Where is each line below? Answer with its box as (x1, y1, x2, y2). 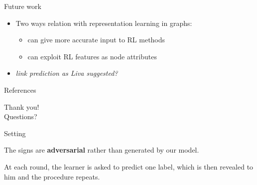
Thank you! (4, 101, 39, 112)
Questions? (4, 111, 37, 122)
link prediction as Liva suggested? (15, 68, 118, 78)
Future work (4, 1, 41, 11)
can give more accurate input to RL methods (27, 34, 165, 45)
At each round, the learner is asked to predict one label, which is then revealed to (4, 161, 254, 172)
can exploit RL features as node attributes (27, 51, 157, 61)
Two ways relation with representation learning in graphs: (15, 17, 192, 28)
